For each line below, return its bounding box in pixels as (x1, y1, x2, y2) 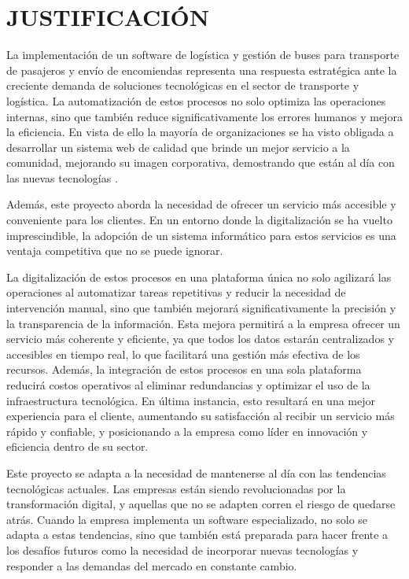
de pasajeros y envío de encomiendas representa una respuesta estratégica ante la (6, 61, 397, 78)
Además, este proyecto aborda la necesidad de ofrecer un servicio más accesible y (6, 196, 396, 212)
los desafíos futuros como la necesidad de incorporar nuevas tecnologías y (6, 541, 359, 558)
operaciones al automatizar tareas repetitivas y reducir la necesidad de (6, 284, 346, 301)
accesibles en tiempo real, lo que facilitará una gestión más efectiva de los (6, 345, 360, 362)
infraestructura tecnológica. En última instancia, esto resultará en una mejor (6, 392, 375, 408)
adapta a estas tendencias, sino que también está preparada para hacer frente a (6, 526, 389, 543)
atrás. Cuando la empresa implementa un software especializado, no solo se (6, 511, 368, 527)
